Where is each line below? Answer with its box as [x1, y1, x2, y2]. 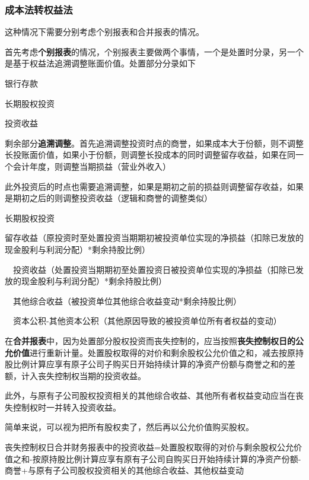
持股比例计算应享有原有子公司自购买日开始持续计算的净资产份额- [49, 452, 301, 465]
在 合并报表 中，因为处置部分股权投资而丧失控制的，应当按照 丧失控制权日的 [5, 334, 295, 347]
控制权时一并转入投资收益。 [12, 400, 121, 413]
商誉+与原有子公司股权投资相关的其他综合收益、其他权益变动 [5, 464, 244, 476]
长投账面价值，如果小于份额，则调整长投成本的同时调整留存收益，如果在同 [5, 148, 295, 161]
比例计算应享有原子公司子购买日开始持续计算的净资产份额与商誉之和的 [12, 358, 287, 370]
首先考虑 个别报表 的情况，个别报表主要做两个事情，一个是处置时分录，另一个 [5, 45, 304, 58]
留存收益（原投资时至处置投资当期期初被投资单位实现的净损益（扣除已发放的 [5, 231, 304, 244]
